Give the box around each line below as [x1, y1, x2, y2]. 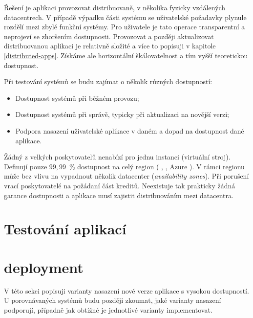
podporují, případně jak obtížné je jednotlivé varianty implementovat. [4, 304, 212, 315]
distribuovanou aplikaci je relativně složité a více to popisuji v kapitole [4, 41, 216, 51]
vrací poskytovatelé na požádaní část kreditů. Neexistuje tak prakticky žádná [4, 180, 235, 190]
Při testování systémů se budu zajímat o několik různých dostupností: [4, 76, 212, 87]
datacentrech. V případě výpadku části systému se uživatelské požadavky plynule [4, 12, 247, 22]
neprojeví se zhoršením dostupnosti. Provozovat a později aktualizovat [4, 31, 214, 41]
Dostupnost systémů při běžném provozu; [15, 92, 139, 103]
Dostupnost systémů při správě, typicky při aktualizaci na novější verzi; [15, 109, 229, 119]
